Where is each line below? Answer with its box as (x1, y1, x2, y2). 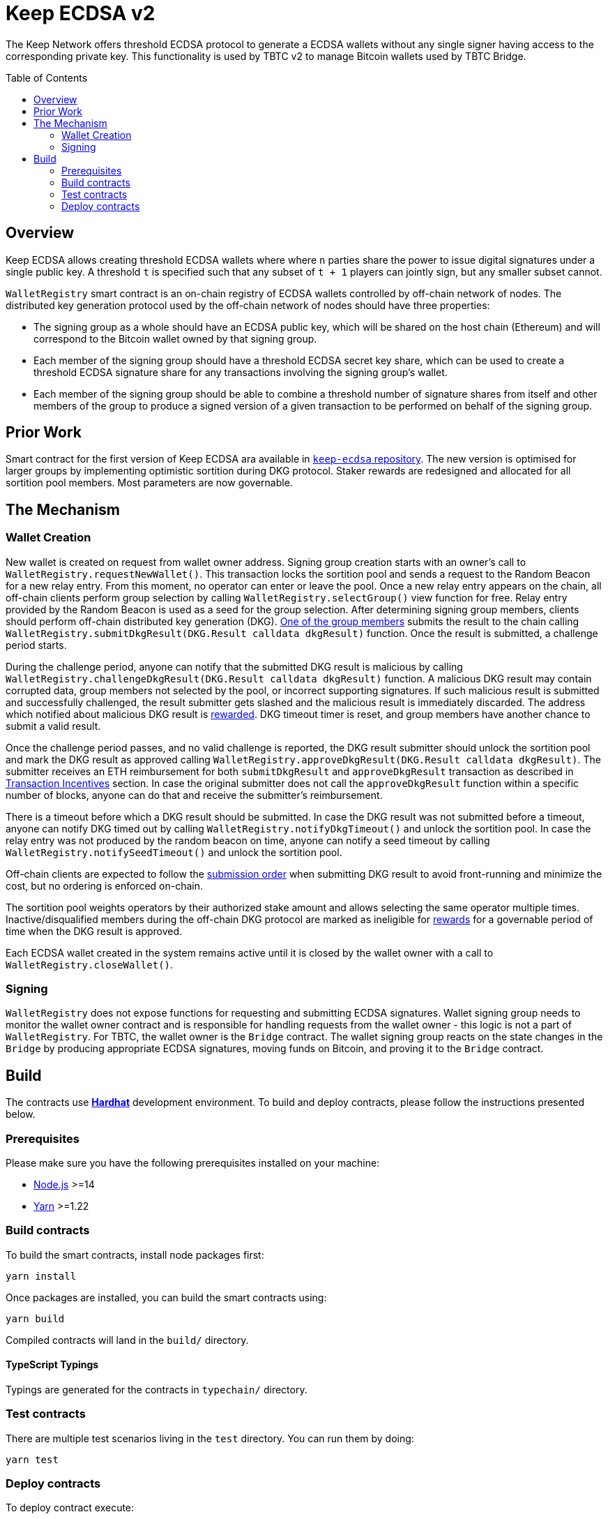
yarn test (6, 1453, 59, 1465)
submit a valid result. (6, 719, 101, 732)
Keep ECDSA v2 (6, 1, 155, 25)
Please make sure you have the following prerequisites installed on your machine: (6, 1157, 380, 1169)
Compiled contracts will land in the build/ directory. (6, 1333, 249, 1346)
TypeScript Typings (6, 1359, 99, 1371)
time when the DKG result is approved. (6, 925, 183, 937)
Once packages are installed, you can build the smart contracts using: (6, 1291, 327, 1303)
